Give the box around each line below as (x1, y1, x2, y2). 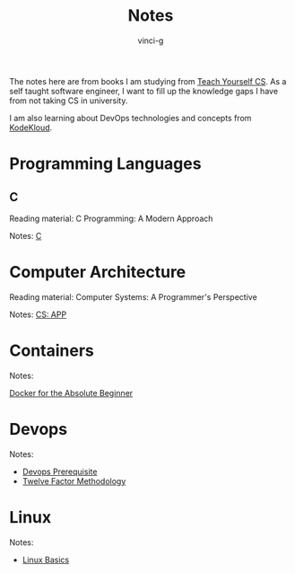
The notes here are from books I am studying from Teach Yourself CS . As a (9, 75, 287, 86)
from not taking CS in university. (9, 95, 128, 106)
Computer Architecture (9, 262, 187, 283)
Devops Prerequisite (22, 466, 98, 477)
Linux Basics (22, 554, 70, 565)
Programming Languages (9, 154, 202, 174)
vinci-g (137, 35, 164, 46)
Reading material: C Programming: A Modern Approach (9, 213, 213, 224)
